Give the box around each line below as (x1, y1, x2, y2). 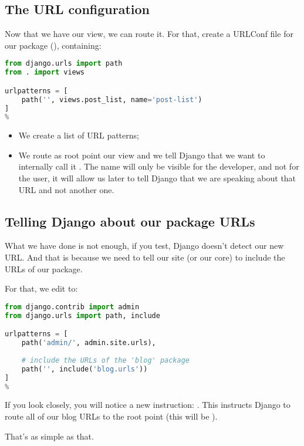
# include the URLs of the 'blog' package (21, 356, 190, 364)
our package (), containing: (5, 39, 102, 51)
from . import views (5, 68, 85, 77)
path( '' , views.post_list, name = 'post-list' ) (21, 95, 202, 104)
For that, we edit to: (5, 282, 78, 295)
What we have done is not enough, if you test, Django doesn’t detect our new (5, 239, 284, 252)
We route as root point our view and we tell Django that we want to (18, 148, 265, 161)
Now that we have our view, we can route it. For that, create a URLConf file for (5, 28, 293, 40)
